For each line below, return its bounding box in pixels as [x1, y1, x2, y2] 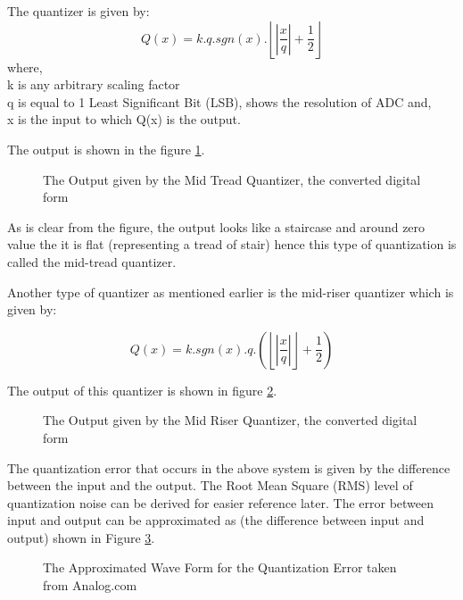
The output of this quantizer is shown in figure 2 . [7, 380, 277, 399]
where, [7, 57, 43, 76]
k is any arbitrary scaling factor [7, 75, 180, 94]
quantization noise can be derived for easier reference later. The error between [7, 493, 434, 512]
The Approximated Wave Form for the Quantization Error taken [43, 558, 397, 577]
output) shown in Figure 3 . [7, 528, 155, 546]
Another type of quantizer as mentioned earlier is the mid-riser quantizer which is [7, 282, 454, 301]
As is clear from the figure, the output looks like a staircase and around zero [7, 217, 426, 236]
